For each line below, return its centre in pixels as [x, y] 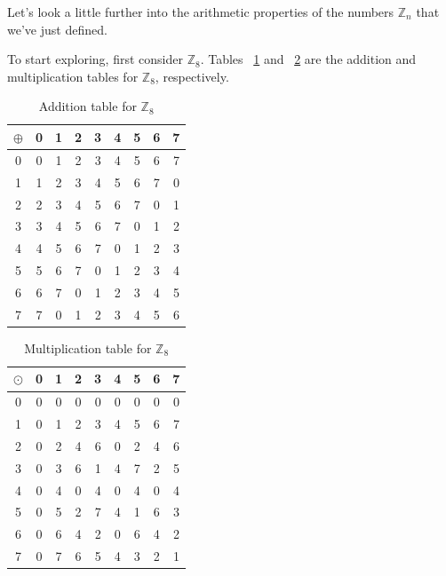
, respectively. [192, 76]
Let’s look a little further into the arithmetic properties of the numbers [201, 12]
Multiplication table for [88, 347]
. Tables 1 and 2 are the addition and [308, 59]
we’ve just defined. [57, 29]
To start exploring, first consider [95, 59]
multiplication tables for [73, 76]
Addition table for [88, 106]
